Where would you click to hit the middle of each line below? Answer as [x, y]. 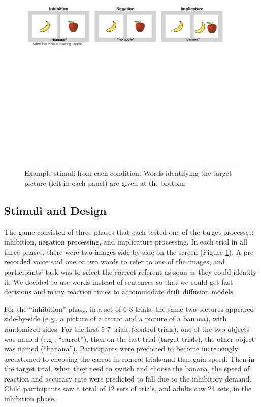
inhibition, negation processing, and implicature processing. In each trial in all [126, 242]
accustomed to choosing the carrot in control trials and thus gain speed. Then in [129, 358]
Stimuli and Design [55, 210]
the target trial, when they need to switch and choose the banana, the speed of [127, 369]
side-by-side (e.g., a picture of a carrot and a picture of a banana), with [116, 319]
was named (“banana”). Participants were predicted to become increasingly [121, 349]
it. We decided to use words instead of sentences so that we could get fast [119, 281]
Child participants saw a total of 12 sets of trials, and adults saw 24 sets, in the [128, 388]
